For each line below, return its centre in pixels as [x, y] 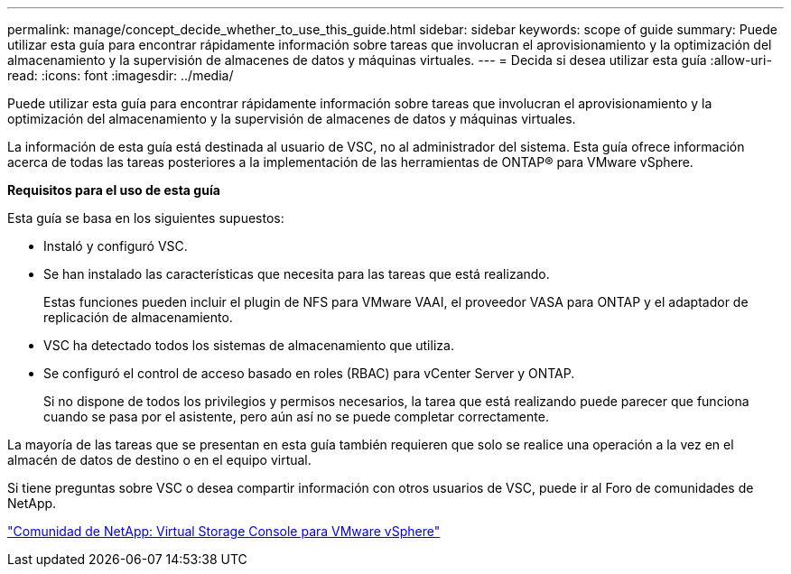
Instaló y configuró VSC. [116, 246]
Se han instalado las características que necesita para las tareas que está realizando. [297, 274]
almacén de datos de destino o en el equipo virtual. [159, 460]
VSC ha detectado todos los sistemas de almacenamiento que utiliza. [249, 345]
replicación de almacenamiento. [138, 317]
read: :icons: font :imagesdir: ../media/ [121, 75]
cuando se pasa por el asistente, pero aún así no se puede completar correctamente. [296, 417]
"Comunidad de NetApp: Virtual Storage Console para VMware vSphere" [224, 531]
